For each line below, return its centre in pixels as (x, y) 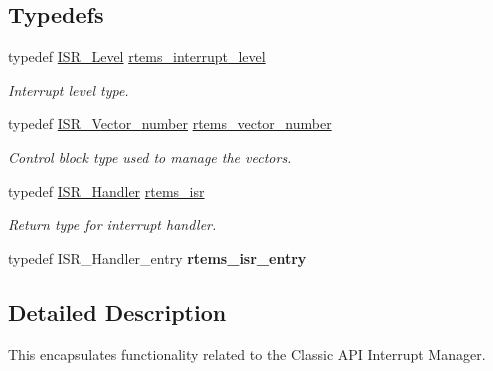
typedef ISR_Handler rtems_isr (106, 190)
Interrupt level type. (68, 89)
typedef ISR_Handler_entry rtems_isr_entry (157, 257)
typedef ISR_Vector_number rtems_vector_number (170, 123)
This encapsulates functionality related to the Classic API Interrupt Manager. (247, 353)
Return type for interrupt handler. (112, 224)
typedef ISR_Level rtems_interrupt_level (137, 56)
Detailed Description (117, 311)
